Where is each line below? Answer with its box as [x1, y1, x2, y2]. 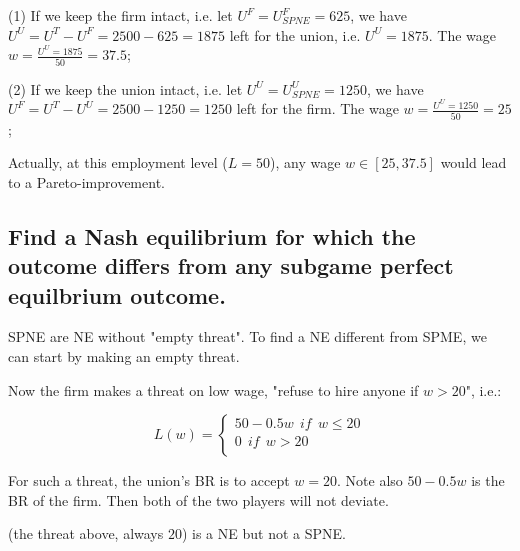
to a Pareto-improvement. [8, 171, 165, 192]
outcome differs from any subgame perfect [8, 250, 454, 281]
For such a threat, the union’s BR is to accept [8, 470, 290, 491]
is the [471, 470, 505, 491]
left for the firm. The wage [236, 98, 399, 119]
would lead [440, 152, 507, 173]
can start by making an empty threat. [8, 345, 240, 366]
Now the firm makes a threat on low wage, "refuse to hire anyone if [8, 379, 419, 400]
